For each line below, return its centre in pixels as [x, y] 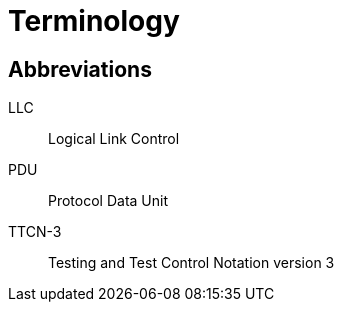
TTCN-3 [35, 232]
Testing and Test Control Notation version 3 [191, 263]
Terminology [94, 21]
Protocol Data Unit [108, 201]
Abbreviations [80, 69]
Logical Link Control [114, 139]
